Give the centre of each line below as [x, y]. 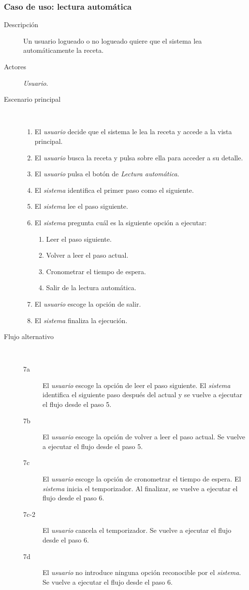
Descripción [21, 24]
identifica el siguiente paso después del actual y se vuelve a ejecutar [142, 395]
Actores [15, 66]
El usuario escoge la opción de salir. [88, 303]
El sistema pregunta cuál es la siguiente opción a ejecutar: [121, 222]
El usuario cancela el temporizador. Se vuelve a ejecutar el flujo [137, 530]
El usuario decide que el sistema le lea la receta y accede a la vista [133, 132]
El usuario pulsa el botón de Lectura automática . [107, 174]
